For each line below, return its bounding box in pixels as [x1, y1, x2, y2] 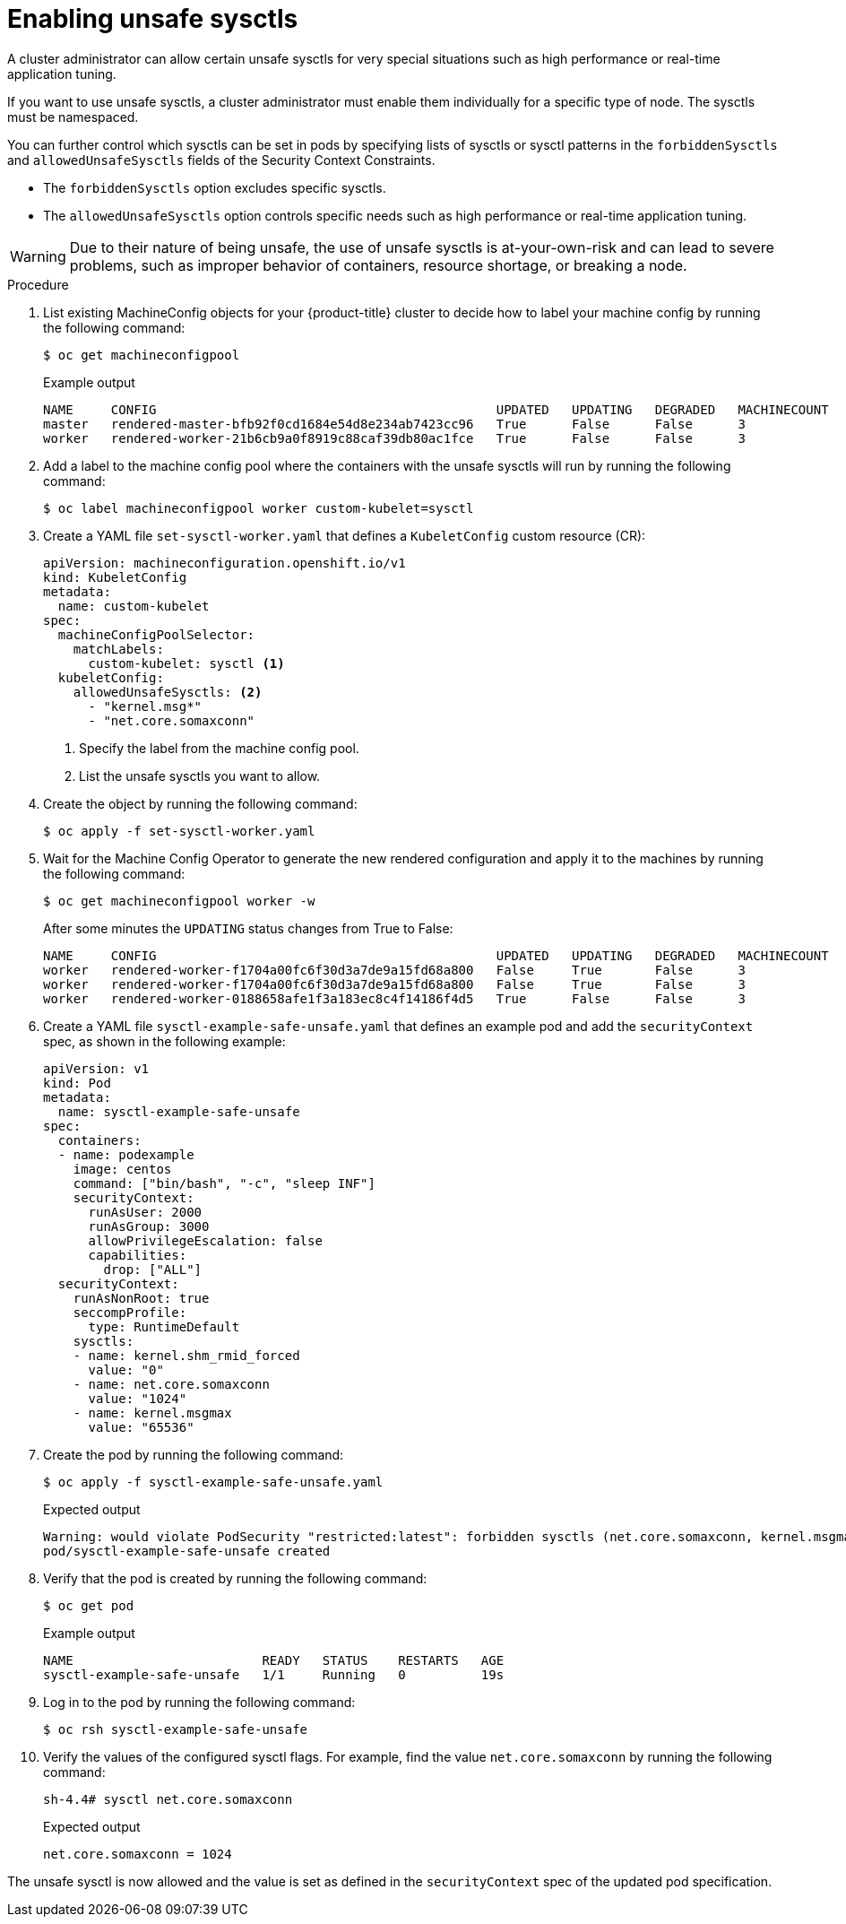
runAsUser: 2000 [88, 1204, 203, 1219]
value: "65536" [88, 1419, 194, 1434]
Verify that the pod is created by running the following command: [43, 1570, 427, 1586]
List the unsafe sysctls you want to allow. [79, 767, 321, 784]
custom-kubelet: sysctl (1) [88, 655, 285, 671]
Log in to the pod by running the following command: [43, 1694, 356, 1710]
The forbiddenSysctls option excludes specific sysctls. [43, 179, 386, 195]
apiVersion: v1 [43, 1061, 150, 1076]
